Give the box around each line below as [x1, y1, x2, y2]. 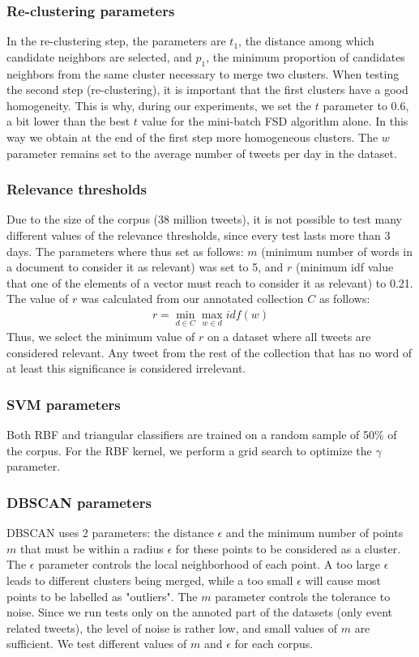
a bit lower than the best [6, 113, 130, 130]
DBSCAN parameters [6, 492, 152, 512]
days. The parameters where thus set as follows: [6, 242, 244, 259]
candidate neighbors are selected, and [6, 48, 192, 65]
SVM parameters [6, 394, 121, 414]
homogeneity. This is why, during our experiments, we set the [6, 96, 312, 113]
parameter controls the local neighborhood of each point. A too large [38, 556, 380, 573]
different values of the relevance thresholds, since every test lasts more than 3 [6, 226, 391, 243]
